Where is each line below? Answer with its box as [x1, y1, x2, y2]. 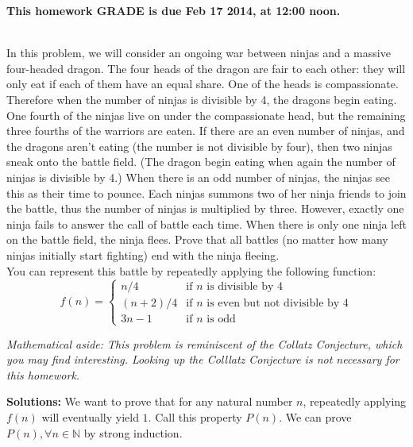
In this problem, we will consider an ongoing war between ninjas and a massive [6, 44, 391, 61]
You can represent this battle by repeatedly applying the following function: [6, 262, 376, 279]
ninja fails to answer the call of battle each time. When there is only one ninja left [6, 215, 407, 232]
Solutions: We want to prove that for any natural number [6, 393, 293, 410]
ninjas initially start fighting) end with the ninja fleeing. [6, 246, 280, 263]
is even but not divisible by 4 [206, 298, 349, 310]
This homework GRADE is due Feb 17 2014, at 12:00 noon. [6, 2, 341, 18]
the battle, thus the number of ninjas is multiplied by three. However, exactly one [6, 200, 404, 217]
